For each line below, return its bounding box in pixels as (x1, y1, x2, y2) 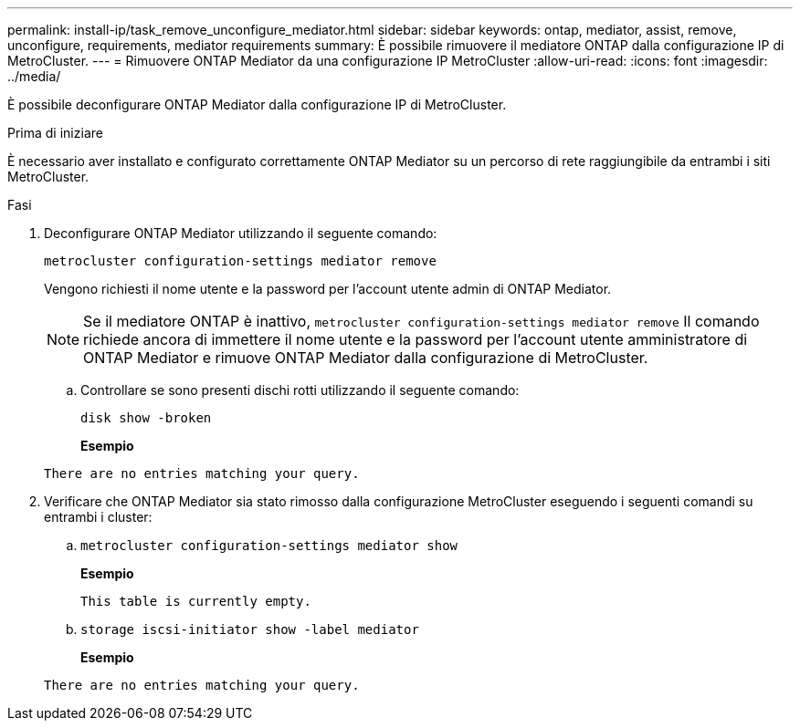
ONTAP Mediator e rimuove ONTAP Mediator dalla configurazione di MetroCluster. (83, 348, 648, 367)
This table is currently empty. (80, 594, 311, 608)
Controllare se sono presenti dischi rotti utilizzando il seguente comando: (80, 382, 520, 398)
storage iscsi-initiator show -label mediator (80, 622, 419, 637)
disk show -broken (80, 411, 212, 425)
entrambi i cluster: (44, 509, 153, 525)
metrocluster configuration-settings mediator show (80, 538, 458, 553)
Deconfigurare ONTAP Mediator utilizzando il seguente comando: (44, 225, 437, 241)
